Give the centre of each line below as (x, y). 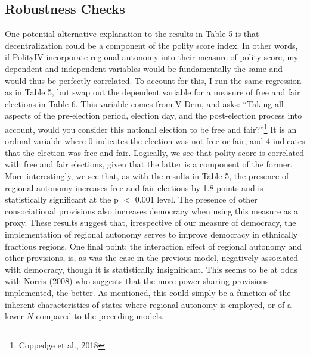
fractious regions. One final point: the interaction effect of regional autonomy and (154, 246)
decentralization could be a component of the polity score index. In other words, (151, 45)
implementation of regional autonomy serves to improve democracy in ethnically (151, 234)
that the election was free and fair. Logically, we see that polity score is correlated (154, 152)
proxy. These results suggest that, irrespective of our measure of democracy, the (151, 222)
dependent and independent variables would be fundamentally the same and (144, 68)
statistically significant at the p (62, 199)
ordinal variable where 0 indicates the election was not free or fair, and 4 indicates (155, 141)
